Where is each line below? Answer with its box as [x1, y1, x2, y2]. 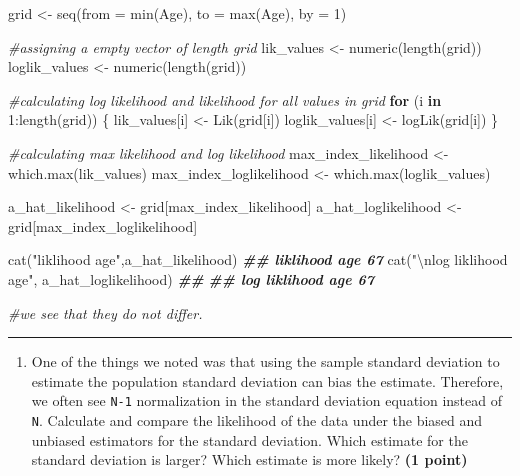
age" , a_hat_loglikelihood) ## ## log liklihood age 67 [8, 268, 375, 289]
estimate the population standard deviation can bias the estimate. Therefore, [31, 370, 504, 391]
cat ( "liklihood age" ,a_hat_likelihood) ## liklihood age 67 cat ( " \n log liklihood [8, 249, 508, 270]
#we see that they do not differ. [8, 302, 203, 323]
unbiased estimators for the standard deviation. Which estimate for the [31, 429, 468, 450]
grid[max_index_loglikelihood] [8, 215, 198, 236]
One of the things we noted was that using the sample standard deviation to [31, 351, 500, 372]
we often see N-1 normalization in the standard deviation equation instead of [31, 390, 503, 411]
